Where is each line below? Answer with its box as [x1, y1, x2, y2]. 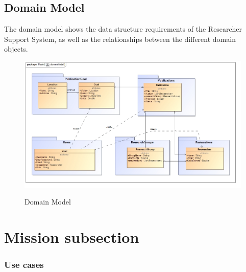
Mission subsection [4, 226, 139, 247]
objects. [4, 43, 28, 54]
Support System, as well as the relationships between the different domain [4, 33, 236, 44]
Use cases [4, 258, 44, 271]
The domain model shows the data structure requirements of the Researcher [4, 24, 242, 34]
